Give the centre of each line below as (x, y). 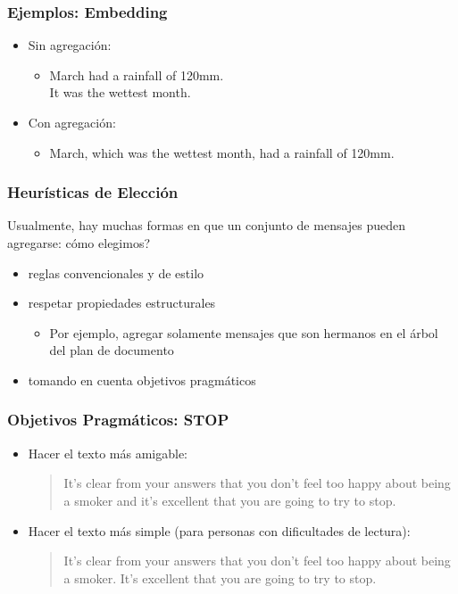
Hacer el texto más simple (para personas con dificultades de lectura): (219, 530)
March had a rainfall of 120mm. (137, 74)
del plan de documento (112, 350)
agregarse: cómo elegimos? (79, 243)
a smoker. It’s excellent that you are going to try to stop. (220, 577)
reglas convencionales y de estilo (116, 272)
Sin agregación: (70, 45)
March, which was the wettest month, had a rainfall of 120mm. (222, 152)
